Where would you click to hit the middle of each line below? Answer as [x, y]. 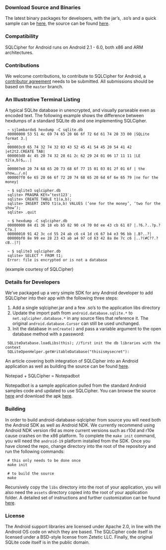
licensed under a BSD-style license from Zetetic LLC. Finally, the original [79, 537]
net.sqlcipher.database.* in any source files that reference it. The [80, 318]
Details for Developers [33, 282]
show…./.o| [16, 173]
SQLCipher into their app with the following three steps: [62, 298]
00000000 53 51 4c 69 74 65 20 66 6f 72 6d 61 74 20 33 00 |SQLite [78, 134]
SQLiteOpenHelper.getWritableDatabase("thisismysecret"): [68, 352]
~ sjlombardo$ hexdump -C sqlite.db [45, 130]
